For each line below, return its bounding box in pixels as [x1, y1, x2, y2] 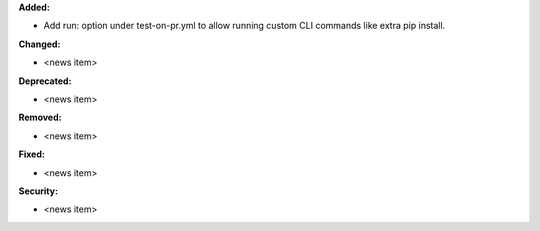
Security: [18, 185, 59, 197]
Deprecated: [18, 75, 72, 87]
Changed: [18, 38, 61, 50]
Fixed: [18, 148, 45, 160]
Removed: [18, 111, 62, 124]
